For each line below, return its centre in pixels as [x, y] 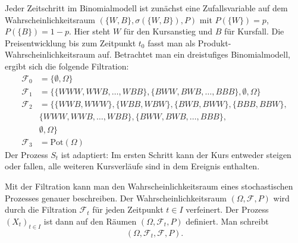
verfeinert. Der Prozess [227, 209]
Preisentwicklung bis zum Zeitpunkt [70, 42]
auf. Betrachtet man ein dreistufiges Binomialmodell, [194, 54]
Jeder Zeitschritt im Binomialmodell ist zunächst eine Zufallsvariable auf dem [146, 8]
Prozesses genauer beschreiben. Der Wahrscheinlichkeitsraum [116, 198]
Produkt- [214, 42]
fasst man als [172, 42]
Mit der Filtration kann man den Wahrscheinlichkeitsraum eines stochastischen [149, 186]
